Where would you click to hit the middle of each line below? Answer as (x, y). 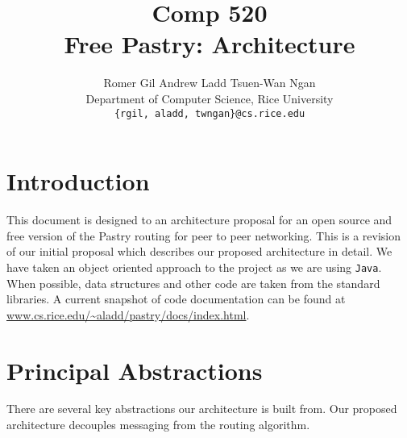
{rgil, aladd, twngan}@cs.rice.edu (210, 113)
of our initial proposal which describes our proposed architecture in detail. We (199, 251)
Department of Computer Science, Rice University (210, 98)
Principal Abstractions (135, 370)
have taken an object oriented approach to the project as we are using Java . (194, 267)
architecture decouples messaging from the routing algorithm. (158, 425)
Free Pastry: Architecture (210, 44)
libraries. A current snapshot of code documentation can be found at (176, 299)
